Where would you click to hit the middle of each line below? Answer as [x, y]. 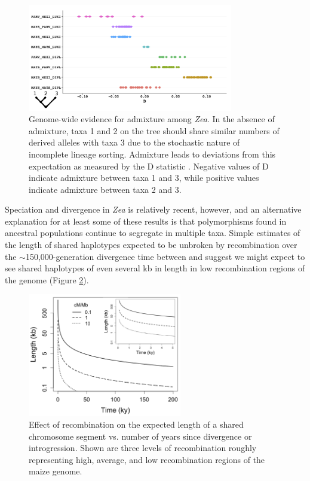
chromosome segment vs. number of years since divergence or [140, 436]
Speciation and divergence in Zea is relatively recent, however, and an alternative [153, 209]
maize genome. [56, 471]
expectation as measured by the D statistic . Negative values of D [149, 166]
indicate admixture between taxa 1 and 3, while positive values [144, 178]
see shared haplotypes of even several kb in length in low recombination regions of [155, 268]
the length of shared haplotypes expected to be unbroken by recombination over [151, 245]
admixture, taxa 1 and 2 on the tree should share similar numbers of [154, 130]
